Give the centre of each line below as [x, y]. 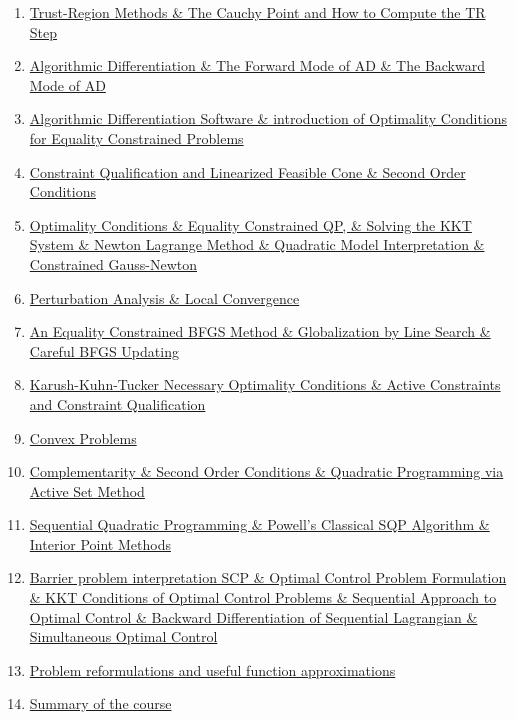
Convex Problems [83, 437]
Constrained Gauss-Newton [113, 263]
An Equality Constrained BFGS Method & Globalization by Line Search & [260, 331]
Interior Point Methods [100, 543]
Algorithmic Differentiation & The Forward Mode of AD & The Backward [257, 65]
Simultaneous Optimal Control [123, 636]
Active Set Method [87, 490]
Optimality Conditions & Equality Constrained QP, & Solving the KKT [250, 224]
